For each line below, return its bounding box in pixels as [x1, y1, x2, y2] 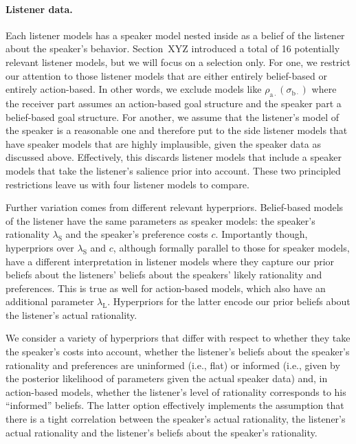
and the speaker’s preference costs [65, 227, 208, 241]
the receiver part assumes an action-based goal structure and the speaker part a [5, 96, 342, 110]
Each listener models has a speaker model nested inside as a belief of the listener [5, 27, 345, 42]
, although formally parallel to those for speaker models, [113, 240, 350, 254]
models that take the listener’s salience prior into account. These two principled [5, 163, 341, 177]
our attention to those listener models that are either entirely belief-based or [5, 68, 327, 82]
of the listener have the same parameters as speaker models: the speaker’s [5, 213, 315, 227]
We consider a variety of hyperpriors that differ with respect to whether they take [5, 331, 351, 345]
